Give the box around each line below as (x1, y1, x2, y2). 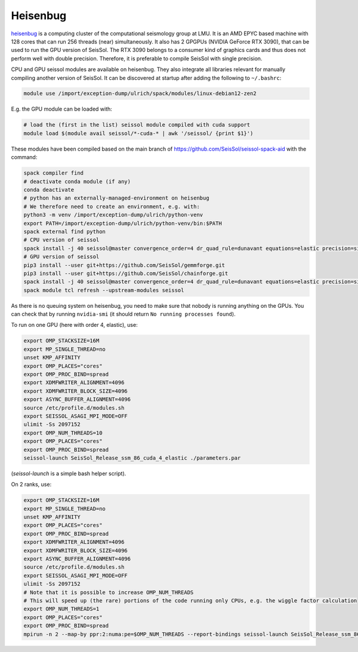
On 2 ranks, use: (11, 481, 52, 488)
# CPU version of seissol (23, 237, 100, 243)
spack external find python (23, 228, 106, 235)
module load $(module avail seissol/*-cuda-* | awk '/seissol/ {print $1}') (23, 130, 254, 137)
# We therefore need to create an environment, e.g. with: (23, 203, 200, 210)
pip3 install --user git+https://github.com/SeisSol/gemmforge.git (23, 262, 226, 268)
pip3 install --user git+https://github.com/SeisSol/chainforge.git (23, 270, 229, 277)
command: (11, 154, 38, 161)
